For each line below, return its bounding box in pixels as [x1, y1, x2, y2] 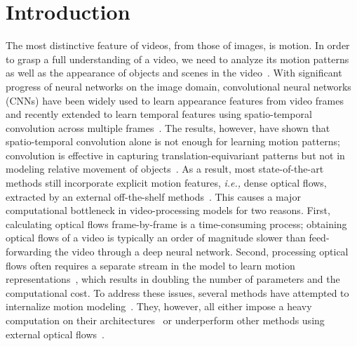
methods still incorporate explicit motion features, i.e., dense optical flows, [6, 175, 327, 190]
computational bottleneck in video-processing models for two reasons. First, [6, 203, 330, 218]
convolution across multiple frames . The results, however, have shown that [6, 120, 330, 135]
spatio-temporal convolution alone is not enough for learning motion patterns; [6, 134, 340, 149]
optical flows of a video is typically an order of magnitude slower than [6, 230, 306, 245]
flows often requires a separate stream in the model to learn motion [6, 258, 295, 272]
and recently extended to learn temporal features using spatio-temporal [6, 107, 312, 121]
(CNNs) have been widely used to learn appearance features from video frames [6, 93, 344, 107]
